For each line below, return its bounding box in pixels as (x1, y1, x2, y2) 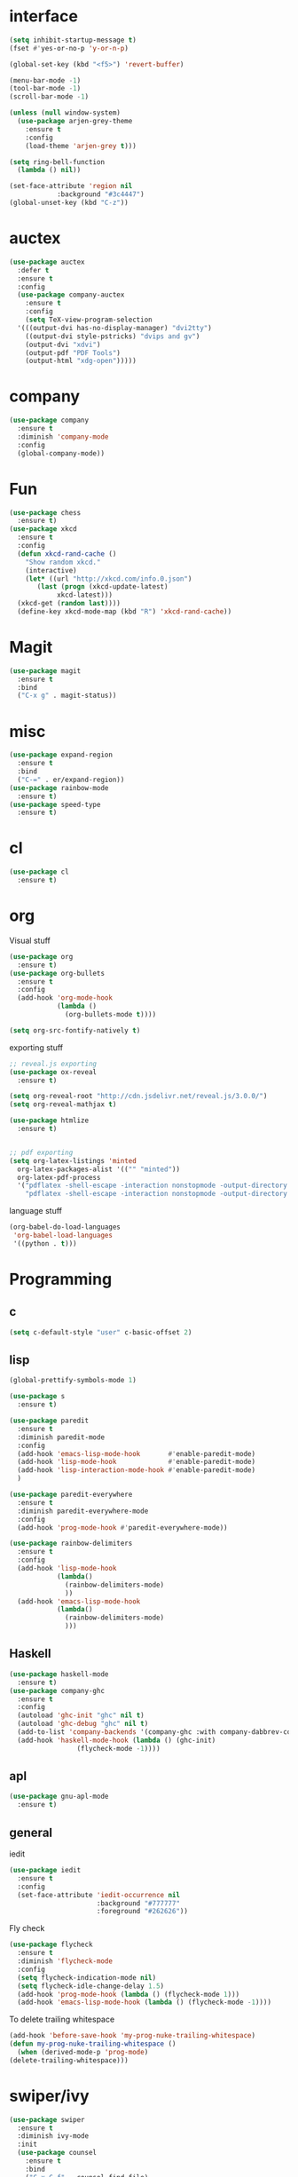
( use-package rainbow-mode (9, 783, 109, 792)
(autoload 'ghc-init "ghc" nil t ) (17, 1711, 145, 1720)
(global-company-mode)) (17, 448, 105, 458)
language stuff (9, 1206, 62, 1216)
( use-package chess (9, 508, 82, 517)
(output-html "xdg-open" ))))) (25, 357, 137, 366)
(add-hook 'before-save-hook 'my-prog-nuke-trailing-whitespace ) (9, 2031, 255, 2040)
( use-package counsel (17, 2149, 98, 2157)
